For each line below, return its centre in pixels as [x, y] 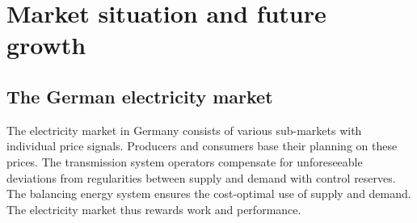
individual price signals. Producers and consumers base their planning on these [202, 146]
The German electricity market [140, 96]
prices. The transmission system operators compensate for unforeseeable [185, 161]
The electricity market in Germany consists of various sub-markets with [184, 130]
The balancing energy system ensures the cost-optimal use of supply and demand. [209, 194]
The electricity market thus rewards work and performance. [154, 209]
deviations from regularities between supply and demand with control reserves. [201, 177]
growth [46, 45]
